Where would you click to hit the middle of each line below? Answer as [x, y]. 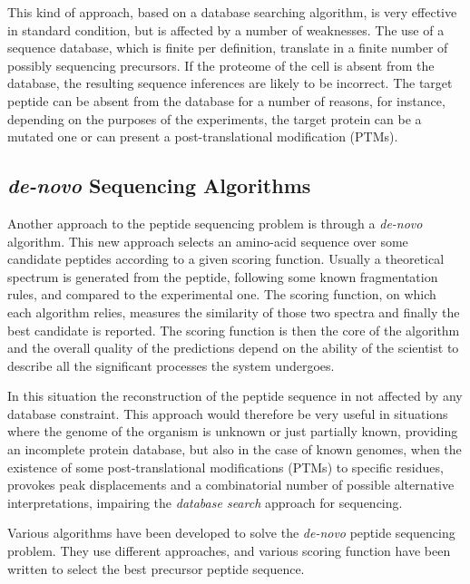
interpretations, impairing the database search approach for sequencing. [205, 502]
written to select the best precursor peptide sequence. [156, 568]
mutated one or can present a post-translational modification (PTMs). [203, 136]
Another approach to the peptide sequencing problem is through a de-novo [215, 223]
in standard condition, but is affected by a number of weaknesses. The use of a [226, 29]
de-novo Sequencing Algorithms [159, 185]
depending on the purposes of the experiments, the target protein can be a [215, 118]
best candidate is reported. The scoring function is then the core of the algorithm [234, 330]
